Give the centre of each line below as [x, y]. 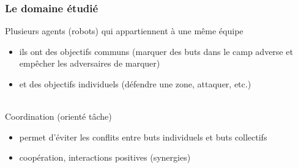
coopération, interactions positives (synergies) [105, 157]
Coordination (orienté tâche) [58, 116]
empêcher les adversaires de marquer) [90, 63]
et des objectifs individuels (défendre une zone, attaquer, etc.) [135, 84]
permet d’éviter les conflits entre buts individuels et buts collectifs [143, 137]
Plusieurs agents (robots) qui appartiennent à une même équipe [124, 31]
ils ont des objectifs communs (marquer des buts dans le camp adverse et [156, 51]
